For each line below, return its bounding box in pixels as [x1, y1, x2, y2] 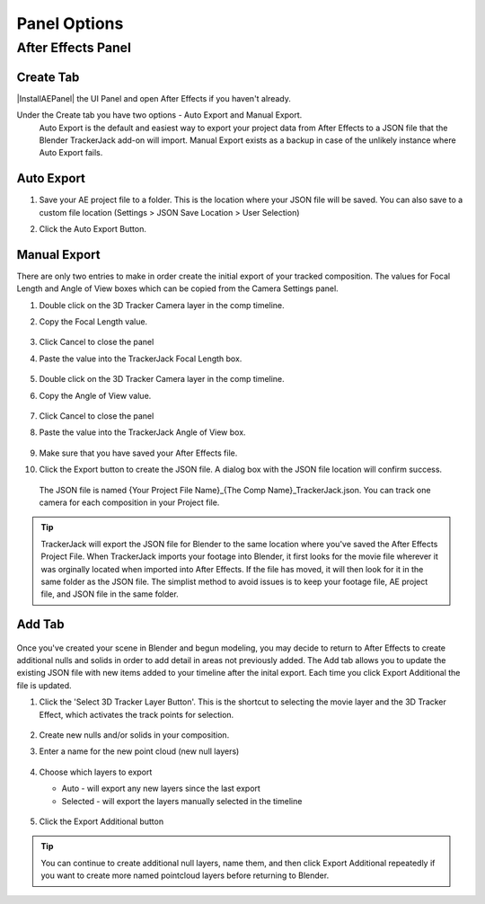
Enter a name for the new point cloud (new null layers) [39, 746, 240, 757]
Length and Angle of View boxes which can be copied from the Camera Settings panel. [16, 283, 339, 294]
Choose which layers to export [39, 767, 153, 777]
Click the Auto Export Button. [39, 223, 147, 234]
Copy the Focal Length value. [39, 316, 148, 327]
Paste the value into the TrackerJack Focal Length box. [39, 353, 242, 364]
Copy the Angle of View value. [39, 390, 152, 401]
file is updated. [16, 679, 72, 691]
